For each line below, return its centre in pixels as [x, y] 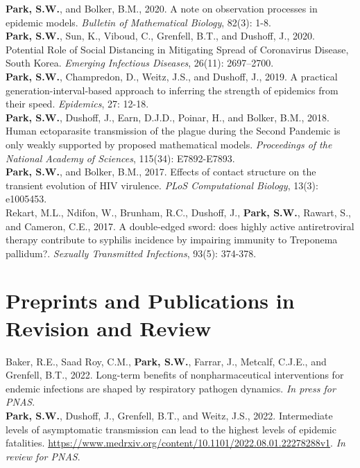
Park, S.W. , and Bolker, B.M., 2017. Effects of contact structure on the [161, 172]
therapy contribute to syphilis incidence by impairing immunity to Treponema [172, 240]
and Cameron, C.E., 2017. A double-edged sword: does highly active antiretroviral [180, 226]
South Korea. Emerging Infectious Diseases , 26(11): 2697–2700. [140, 63]
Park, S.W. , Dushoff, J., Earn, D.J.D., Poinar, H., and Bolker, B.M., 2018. [168, 117]
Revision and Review [109, 328]
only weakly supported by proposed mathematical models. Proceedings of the [169, 144]
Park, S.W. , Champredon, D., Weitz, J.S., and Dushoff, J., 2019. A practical [172, 76]
